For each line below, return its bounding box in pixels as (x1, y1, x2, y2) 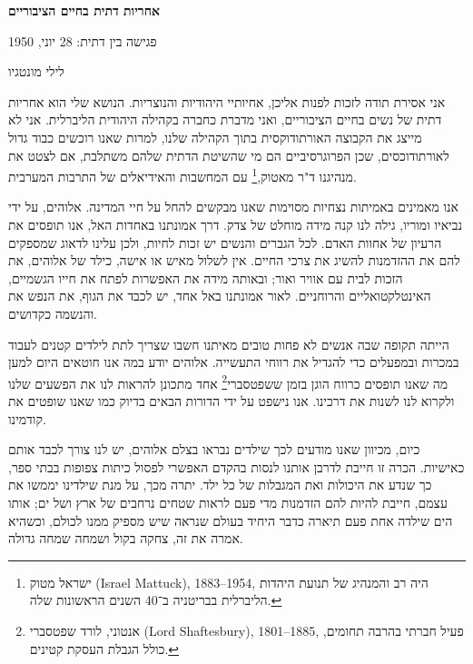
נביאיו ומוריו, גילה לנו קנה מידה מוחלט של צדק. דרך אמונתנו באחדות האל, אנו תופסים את (8, 215, 463, 233)
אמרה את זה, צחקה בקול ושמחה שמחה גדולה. (8, 529, 243, 548)
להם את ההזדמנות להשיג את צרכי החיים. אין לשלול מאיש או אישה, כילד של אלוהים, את (8, 251, 460, 270)
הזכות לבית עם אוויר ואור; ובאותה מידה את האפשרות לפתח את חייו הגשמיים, (8, 268, 403, 287)
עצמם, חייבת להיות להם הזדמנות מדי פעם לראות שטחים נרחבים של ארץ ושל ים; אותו (8, 492, 448, 511)
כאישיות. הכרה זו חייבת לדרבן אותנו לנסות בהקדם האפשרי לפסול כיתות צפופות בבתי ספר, (8, 457, 465, 476)
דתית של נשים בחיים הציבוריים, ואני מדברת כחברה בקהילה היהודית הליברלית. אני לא (8, 110, 442, 129)
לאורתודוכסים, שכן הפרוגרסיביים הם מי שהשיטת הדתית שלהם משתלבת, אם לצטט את (8, 145, 449, 164)
